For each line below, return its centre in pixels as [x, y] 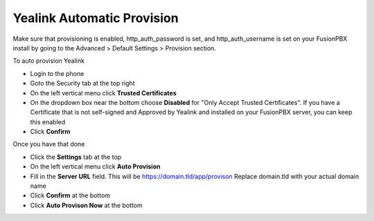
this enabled [48, 122]
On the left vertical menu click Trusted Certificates [103, 93]
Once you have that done [49, 144]
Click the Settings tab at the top [76, 157]
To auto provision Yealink [48, 61]
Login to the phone [57, 73]
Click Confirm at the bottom [70, 195]
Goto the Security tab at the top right [82, 84]
